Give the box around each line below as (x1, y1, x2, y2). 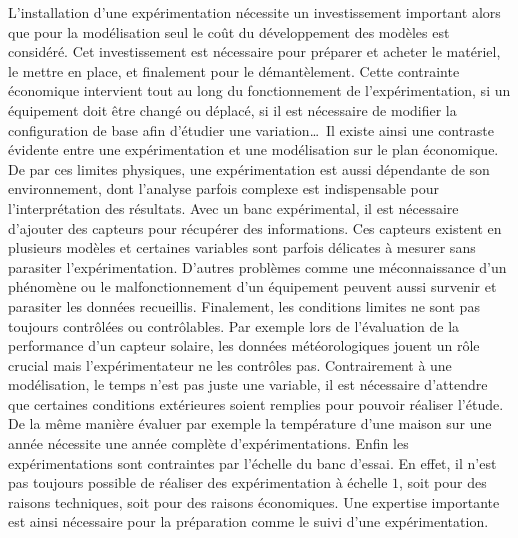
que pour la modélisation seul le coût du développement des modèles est (8, 21, 450, 42)
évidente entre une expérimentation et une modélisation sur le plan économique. (8, 139, 499, 160)
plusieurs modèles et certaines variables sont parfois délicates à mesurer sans (8, 237, 476, 258)
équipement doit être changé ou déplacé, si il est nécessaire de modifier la (8, 99, 457, 120)
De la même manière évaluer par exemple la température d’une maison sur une (8, 413, 492, 434)
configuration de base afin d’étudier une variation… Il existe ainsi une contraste (8, 119, 494, 140)
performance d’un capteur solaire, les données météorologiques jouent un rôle (8, 335, 480, 356)
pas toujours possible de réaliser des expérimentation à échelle (8, 472, 388, 493)
